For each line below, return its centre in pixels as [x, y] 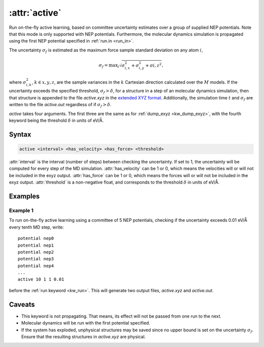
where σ [18, 82]
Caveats [22, 304]
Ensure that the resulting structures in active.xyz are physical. [84, 336]
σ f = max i [109, 66]
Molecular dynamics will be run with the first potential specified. [86, 323]
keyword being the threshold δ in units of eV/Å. [56, 120]
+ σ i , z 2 [153, 65]
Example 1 [21, 210]
